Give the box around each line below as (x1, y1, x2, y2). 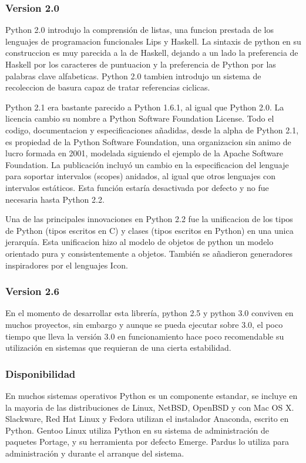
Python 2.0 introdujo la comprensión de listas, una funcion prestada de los (5, 24, 274, 36)
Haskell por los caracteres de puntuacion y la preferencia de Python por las (5, 58, 276, 70)
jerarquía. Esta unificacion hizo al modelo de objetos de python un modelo (5, 236, 274, 248)
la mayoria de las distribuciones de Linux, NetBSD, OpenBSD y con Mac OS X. (5, 401, 294, 413)
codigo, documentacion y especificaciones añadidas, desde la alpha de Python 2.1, (5, 123, 299, 136)
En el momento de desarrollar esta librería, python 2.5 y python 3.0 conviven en (5, 307, 294, 319)
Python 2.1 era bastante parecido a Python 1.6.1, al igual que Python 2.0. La (5, 100, 284, 113)
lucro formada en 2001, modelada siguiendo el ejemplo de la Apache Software (5, 147, 284, 159)
